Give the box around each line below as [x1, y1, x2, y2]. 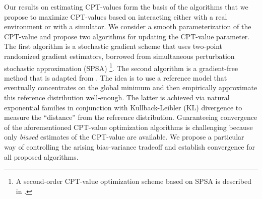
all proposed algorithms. [4, 151, 79, 162]
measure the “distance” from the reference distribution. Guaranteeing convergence [4, 112, 257, 122]
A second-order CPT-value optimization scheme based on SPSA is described [16, 176, 251, 186]
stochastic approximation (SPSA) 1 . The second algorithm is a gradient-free [4, 61, 238, 73]
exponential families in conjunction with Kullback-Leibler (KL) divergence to [4, 102, 242, 112]
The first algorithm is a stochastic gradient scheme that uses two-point [4, 41, 223, 51]
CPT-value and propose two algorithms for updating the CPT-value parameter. [4, 31, 250, 41]
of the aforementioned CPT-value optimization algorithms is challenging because [4, 121, 253, 132]
